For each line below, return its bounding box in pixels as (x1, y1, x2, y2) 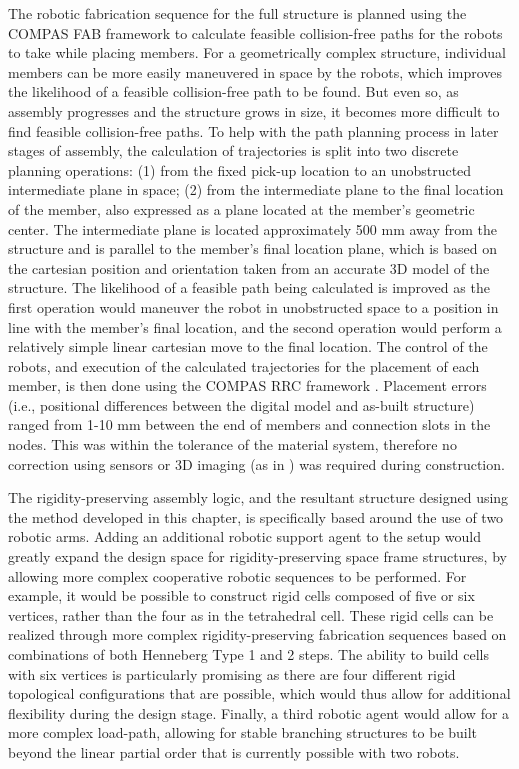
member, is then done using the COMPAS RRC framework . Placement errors (8, 375, 487, 396)
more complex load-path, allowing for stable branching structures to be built (8, 722, 478, 743)
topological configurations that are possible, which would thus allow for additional (8, 683, 511, 704)
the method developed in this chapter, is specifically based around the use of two (8, 506, 504, 527)
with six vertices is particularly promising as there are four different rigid (8, 663, 456, 684)
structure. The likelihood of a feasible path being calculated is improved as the (8, 277, 490, 298)
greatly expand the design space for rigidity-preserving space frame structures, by (8, 546, 507, 567)
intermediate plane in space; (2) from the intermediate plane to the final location (8, 179, 504, 200)
